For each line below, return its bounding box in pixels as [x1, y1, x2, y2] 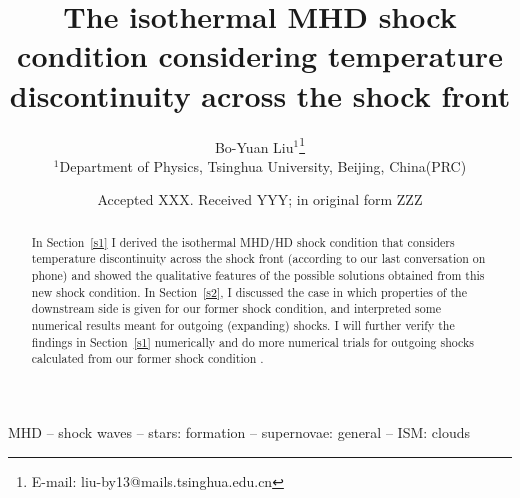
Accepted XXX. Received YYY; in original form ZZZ [97, 189, 423, 210]
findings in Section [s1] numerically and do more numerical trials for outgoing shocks [31, 333, 474, 350]
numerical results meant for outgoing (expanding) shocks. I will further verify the [31, 317, 455, 334]
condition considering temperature [17, 35, 503, 76]
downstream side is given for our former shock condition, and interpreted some [31, 300, 441, 317]
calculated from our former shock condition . [31, 350, 264, 367]
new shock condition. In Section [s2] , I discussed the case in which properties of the [31, 283, 467, 300]
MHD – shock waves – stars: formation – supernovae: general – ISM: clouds [8, 421, 470, 442]
